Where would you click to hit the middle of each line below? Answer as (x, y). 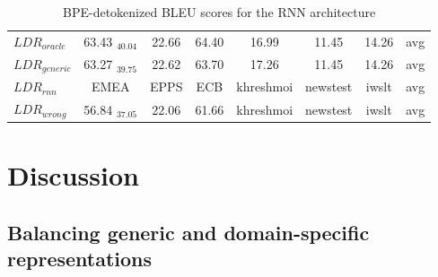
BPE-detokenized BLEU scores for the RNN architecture (219, 12)
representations (80, 259)
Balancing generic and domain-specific (188, 232)
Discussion (73, 175)
